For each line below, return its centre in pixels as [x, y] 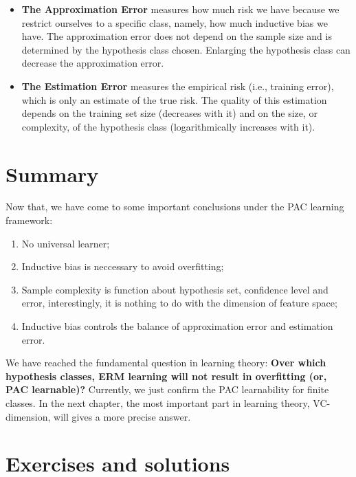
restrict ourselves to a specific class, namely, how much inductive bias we [175, 22]
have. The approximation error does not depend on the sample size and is [177, 36]
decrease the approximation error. [93, 63]
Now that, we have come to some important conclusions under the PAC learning [175, 207]
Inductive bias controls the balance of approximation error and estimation [177, 326]
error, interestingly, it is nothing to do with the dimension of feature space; [179, 303]
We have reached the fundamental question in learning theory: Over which [166, 363]
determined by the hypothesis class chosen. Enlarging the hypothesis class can [186, 49]
